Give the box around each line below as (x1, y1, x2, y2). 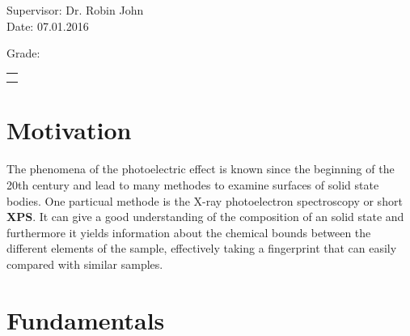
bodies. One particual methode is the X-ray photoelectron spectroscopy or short (6, 192, 403, 209)
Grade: (6, 45, 40, 62)
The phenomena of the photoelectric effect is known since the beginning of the (6, 160, 395, 177)
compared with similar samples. (6, 255, 163, 272)
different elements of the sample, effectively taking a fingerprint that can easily (6, 240, 397, 257)
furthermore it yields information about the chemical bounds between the (6, 223, 371, 240)
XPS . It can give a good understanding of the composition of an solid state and (6, 208, 404, 225)
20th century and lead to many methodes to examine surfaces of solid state (6, 177, 379, 193)
